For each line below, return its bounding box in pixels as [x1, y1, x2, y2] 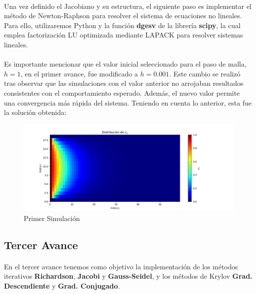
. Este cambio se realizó [169, 68, 241, 78]
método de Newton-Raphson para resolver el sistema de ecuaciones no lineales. [4, 10, 242, 21]
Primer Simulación [24, 213, 80, 223]
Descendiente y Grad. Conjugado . [4, 280, 120, 291]
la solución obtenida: [4, 107, 67, 117]
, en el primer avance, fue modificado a [20, 68, 138, 78]
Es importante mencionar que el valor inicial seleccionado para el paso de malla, [4, 59, 247, 69]
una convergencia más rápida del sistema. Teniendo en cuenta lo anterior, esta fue [4, 97, 252, 108]
